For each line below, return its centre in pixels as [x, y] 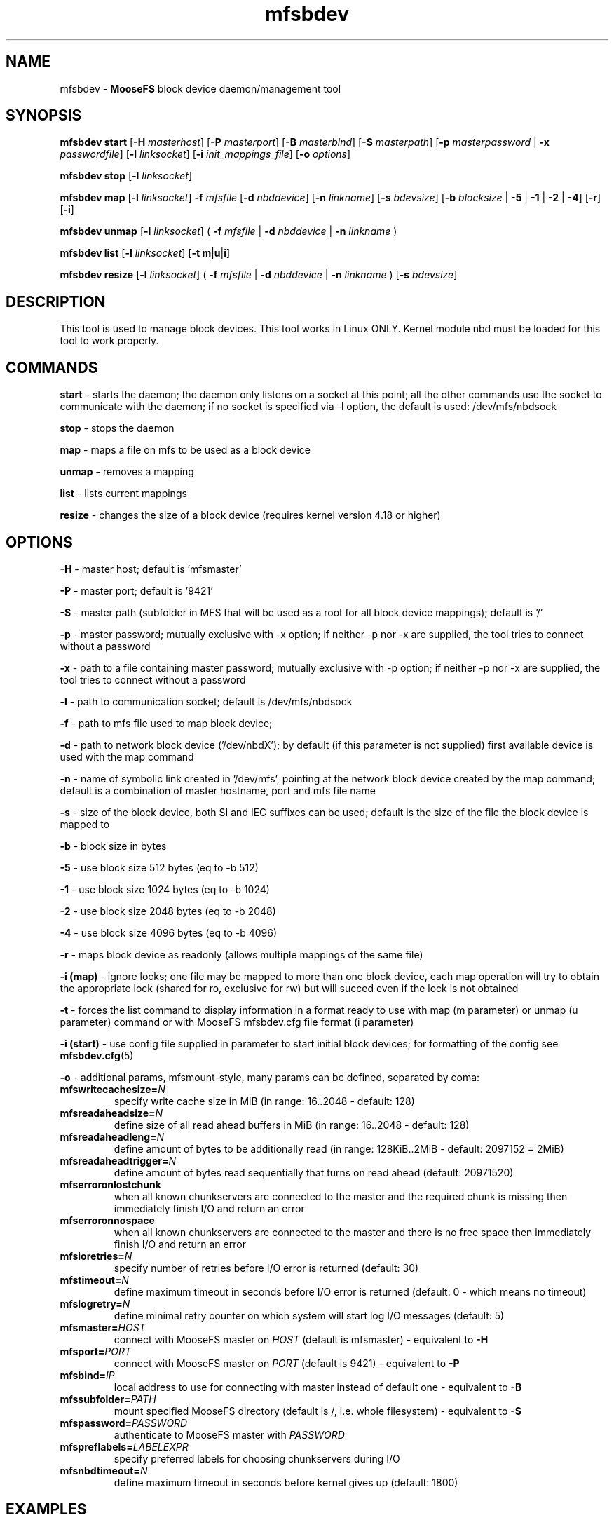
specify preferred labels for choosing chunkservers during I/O [257, 1458]
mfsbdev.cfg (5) [97, 1055]
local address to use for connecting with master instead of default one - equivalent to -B [318, 1387]
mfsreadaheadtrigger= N [118, 1160]
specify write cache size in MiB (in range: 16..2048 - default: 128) [264, 1101]
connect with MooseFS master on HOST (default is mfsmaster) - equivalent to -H [301, 1339]
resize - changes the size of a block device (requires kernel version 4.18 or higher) [250, 515]
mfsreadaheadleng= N [112, 1136]
